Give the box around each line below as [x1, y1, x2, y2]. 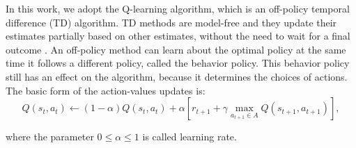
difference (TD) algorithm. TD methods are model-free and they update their [6, 15, 337, 29]
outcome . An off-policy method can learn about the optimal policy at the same [6, 42, 346, 56]
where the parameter [6, 129, 94, 144]
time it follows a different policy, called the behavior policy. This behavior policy [6, 56, 350, 70]
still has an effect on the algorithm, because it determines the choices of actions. [6, 69, 348, 83]
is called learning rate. [142, 129, 237, 144]
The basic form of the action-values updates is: [6, 83, 206, 97]
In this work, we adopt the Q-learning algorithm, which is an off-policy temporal [6, 1, 350, 15]
